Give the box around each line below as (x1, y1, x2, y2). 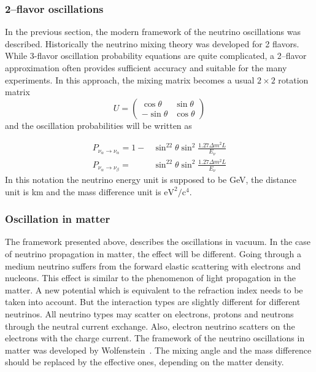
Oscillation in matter (5, 211, 110, 227)
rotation (278, 73, 309, 86)
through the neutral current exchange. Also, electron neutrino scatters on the (5, 319, 295, 332)
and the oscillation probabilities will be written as (5, 118, 192, 131)
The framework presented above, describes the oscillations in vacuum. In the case (5, 235, 310, 248)
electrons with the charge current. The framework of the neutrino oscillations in (5, 331, 305, 344)
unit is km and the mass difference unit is (5, 185, 161, 198)
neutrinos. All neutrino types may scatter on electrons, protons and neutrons (5, 308, 294, 320)
